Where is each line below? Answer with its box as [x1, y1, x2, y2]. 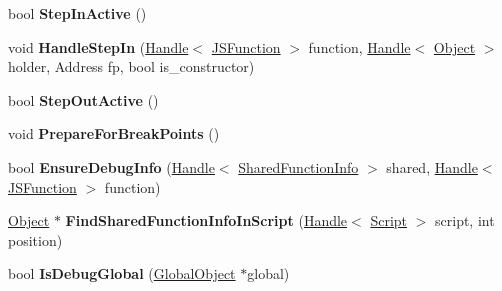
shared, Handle [386, 156, 478, 177]
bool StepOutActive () [8, 89, 159, 110]
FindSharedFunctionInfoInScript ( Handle [65, 210, 348, 231]
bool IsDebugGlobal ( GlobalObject [8, 263, 236, 284]
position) [8, 229, 63, 250]
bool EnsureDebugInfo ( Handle [8, 156, 215, 177]
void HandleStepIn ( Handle [8, 36, 189, 57]
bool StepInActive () [8, 3, 147, 23]
